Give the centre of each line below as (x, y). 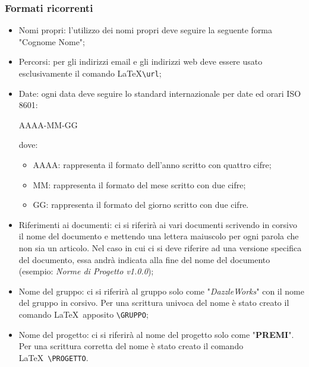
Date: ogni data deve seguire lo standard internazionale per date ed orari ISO (160, 93)
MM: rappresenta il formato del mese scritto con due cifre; (139, 184)
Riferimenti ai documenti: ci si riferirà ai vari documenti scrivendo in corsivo (158, 224)
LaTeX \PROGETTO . (53, 357)
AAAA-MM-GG (48, 124)
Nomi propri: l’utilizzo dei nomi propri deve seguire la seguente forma (146, 30)
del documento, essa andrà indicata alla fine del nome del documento (144, 259)
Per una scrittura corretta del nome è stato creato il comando (131, 346)
